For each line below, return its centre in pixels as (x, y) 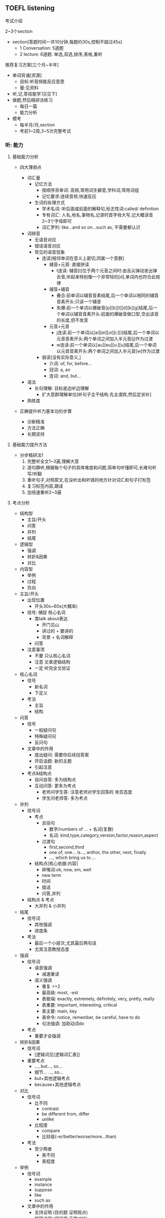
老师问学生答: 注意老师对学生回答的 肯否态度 (87, 792)
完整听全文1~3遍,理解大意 (53, 461)
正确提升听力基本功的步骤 (46, 411)
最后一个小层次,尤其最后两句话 (65, 943)
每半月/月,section (37, 125)
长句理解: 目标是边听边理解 (62, 388)
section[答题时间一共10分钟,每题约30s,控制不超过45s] (67, 42)
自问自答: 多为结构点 (55, 780)
